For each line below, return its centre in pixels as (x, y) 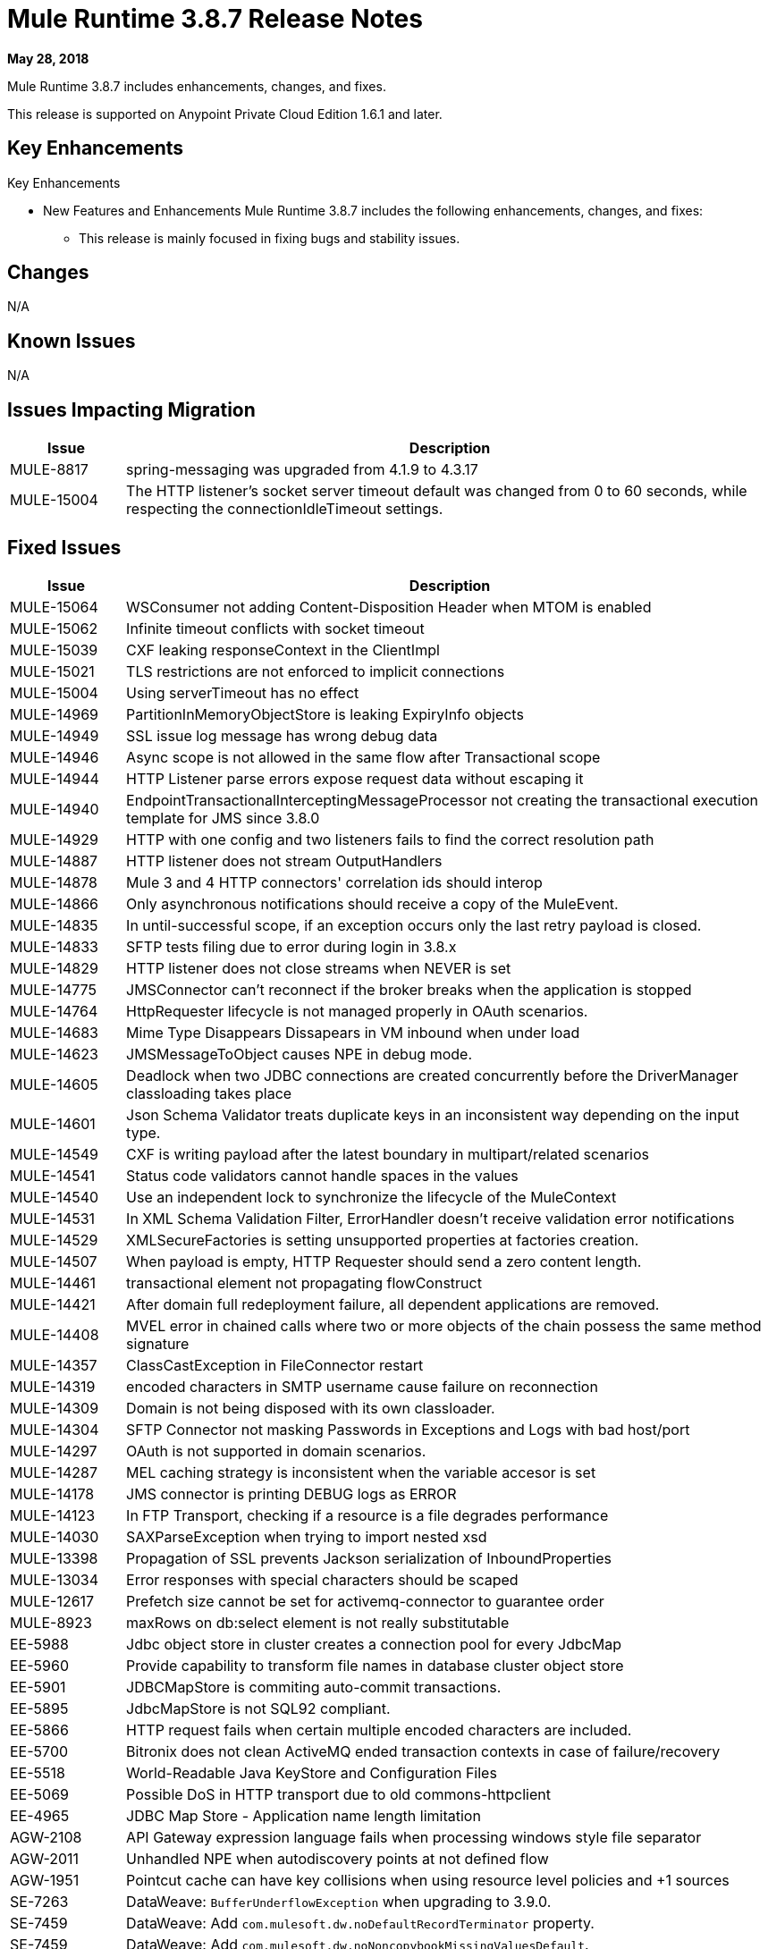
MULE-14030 (55, 1536)
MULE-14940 (55, 809)
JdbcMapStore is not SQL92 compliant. (258, 1708)
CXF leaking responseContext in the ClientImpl (283, 650)
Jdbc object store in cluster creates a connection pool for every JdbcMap (374, 1644)
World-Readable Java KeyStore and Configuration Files (312, 1772)
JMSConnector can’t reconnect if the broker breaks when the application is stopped (409, 989)
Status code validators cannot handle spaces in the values (322, 1175)
